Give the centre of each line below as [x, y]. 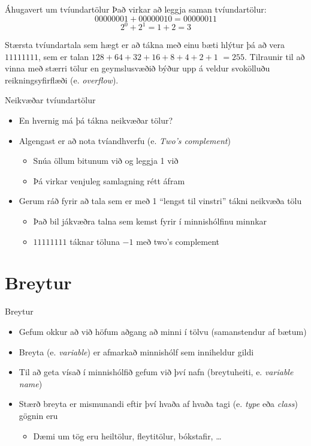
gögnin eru [38, 415]
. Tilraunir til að [274, 56]
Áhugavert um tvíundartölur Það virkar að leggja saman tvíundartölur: [136, 9]
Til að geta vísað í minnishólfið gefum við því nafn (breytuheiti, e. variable [156, 372]
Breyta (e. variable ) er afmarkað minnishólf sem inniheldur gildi [136, 351]
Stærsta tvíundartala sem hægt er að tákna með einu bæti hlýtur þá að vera [145, 45]
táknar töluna [95, 241]
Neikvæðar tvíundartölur [50, 100]
